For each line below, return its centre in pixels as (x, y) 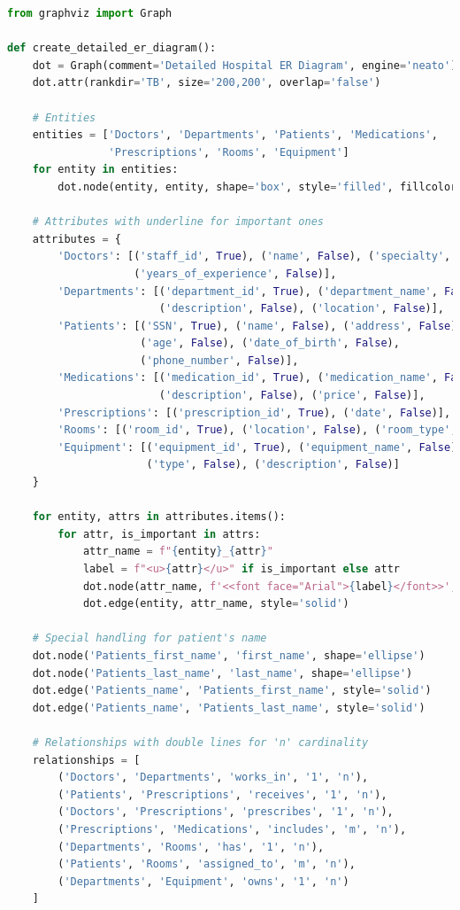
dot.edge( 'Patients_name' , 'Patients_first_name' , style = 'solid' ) (232, 691)
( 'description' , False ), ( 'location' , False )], (302, 309)
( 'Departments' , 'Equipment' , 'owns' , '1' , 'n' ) (203, 881)
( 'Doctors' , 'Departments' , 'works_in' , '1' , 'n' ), (213, 778)
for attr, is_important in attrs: (159, 534)
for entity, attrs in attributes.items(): (159, 517)
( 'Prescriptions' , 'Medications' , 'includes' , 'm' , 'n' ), (232, 829)
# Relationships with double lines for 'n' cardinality (200, 742)
